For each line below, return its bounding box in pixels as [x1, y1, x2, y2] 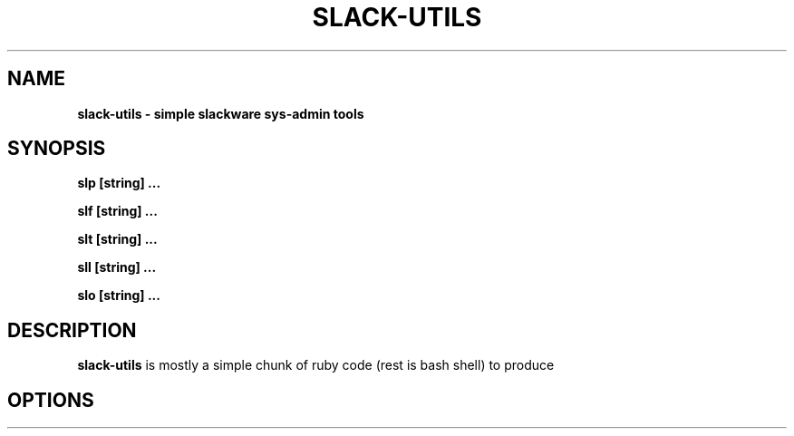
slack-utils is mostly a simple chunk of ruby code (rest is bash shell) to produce [77, 357, 555, 373]
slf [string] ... [77, 203, 158, 219]
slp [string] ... [77, 175, 161, 191]
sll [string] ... [77, 259, 157, 276]
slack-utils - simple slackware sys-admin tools [77, 105, 364, 121]
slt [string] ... [77, 231, 158, 247]
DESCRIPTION [7, 318, 137, 342]
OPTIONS [7, 388, 94, 412]
